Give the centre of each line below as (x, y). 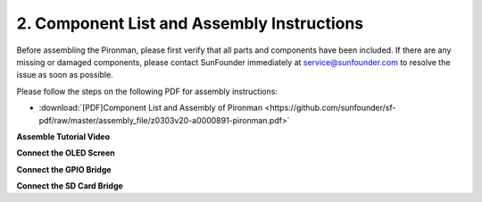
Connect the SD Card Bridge (70, 186)
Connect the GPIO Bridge (64, 169)
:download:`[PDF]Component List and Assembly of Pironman (151, 108)
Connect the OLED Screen (66, 153)
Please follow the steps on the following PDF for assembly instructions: (147, 91)
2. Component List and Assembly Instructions (190, 23)
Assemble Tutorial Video (63, 136)
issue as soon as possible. (65, 75)
